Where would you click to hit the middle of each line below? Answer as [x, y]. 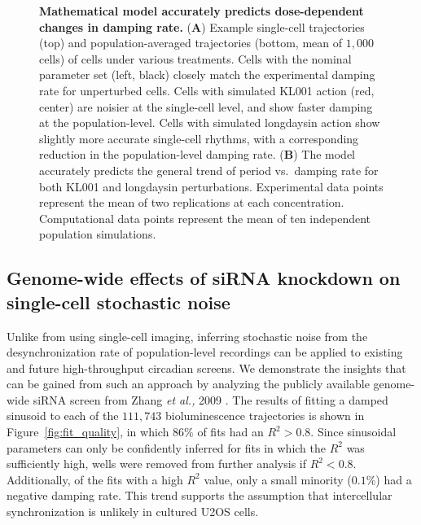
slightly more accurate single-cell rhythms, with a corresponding [199, 138]
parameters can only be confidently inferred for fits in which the [166, 447]
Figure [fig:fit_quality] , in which [88, 432]
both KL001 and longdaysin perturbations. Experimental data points [211, 186]
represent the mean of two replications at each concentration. [192, 202]
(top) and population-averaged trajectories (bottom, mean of [191, 43]
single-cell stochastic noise [118, 302]
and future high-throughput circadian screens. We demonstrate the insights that [206, 367]
